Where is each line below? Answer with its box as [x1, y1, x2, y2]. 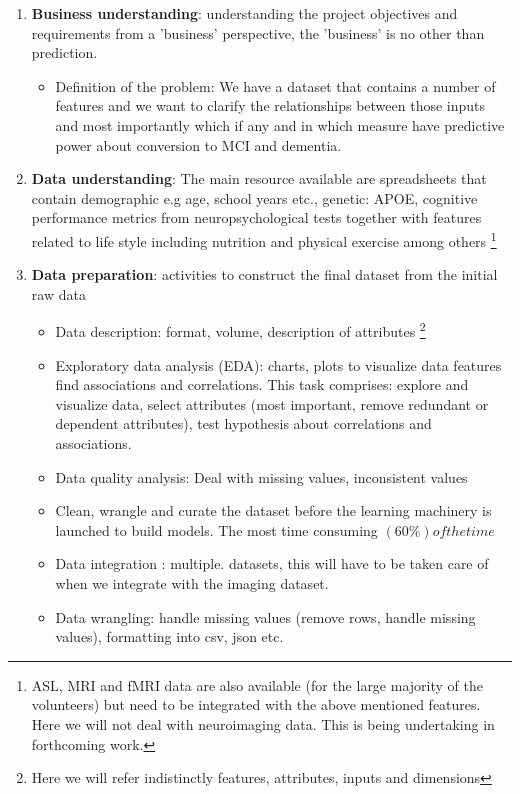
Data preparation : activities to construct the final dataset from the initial [31, 264, 498, 285]
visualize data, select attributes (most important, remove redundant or [55, 393, 489, 414]
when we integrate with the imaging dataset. [55, 572, 329, 593]
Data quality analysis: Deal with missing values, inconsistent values [55, 466, 468, 487]
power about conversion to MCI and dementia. [55, 134, 342, 155]
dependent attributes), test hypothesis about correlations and [55, 413, 432, 434]
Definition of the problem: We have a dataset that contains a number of [55, 75, 496, 96]
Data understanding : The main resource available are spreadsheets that [31, 168, 487, 189]
